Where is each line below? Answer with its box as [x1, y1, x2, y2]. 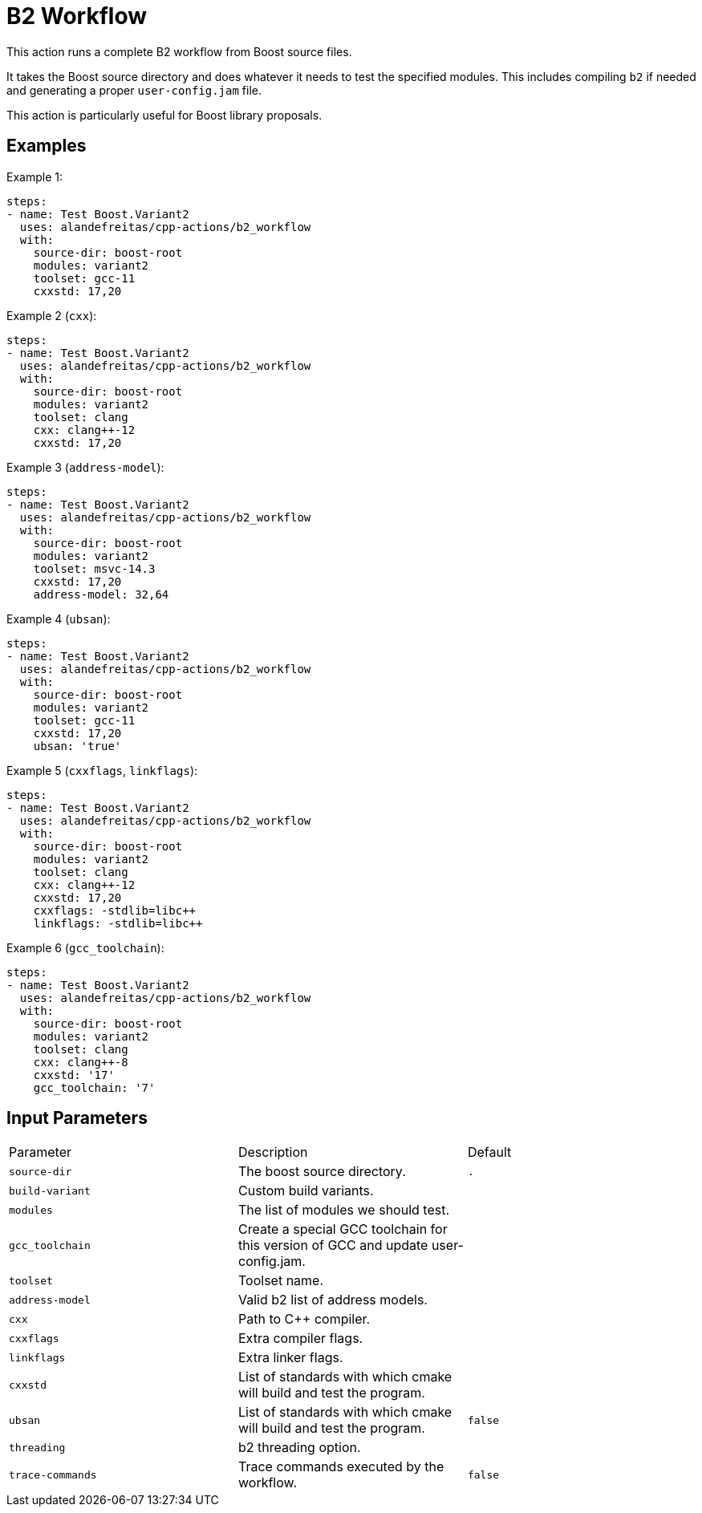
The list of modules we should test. [237, 1202, 450, 1219]
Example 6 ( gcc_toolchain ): [6, 940, 164, 955]
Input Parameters [6, 1108, 148, 1129]
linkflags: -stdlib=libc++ [33, 916, 203, 930]
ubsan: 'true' [33, 739, 122, 752]
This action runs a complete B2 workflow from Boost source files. [6, 44, 352, 59]
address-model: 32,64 [33, 587, 169, 601]
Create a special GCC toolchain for [237, 1221, 448, 1238]
